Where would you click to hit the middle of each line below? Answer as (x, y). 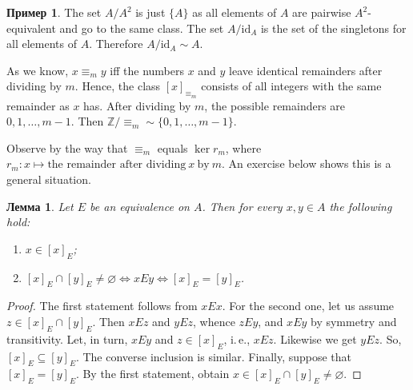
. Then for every (242, 206)
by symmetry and (354, 321)
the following (361, 206)
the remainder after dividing (117, 165)
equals (172, 147)
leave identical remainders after (306, 70)
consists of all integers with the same (291, 86)
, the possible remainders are (275, 105)
